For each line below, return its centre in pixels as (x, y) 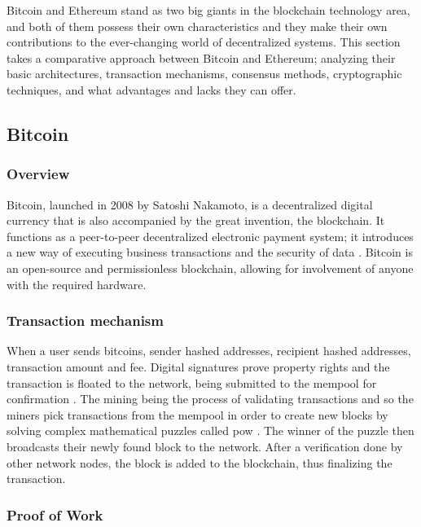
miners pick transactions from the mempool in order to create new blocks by (197, 414)
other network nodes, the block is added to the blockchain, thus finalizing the (200, 462)
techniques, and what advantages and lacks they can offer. (151, 89)
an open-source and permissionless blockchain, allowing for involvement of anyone (210, 268)
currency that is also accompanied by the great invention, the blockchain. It (196, 220)
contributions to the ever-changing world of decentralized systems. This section (204, 42)
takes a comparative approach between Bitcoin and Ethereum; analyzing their (201, 57)
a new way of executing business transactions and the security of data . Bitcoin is (210, 252)
